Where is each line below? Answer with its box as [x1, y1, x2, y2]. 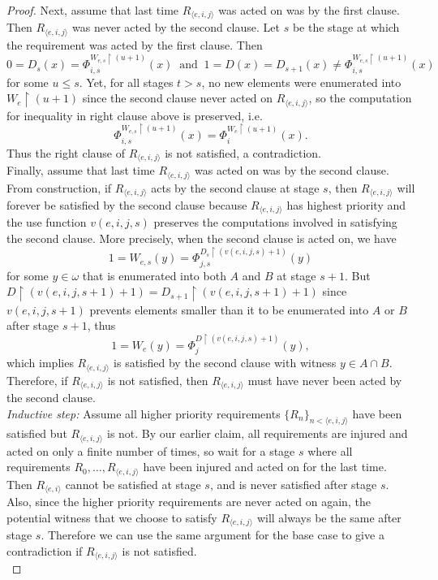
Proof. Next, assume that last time [6, 2, 179, 18]
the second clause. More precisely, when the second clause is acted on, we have [6, 230, 397, 247]
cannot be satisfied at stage [65, 475, 201, 492]
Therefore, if [6, 371, 68, 388]
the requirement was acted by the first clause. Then [6, 36, 263, 53]
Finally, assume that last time [6, 162, 155, 179]
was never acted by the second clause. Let [72, 19, 280, 36]
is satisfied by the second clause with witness [114, 354, 337, 371]
